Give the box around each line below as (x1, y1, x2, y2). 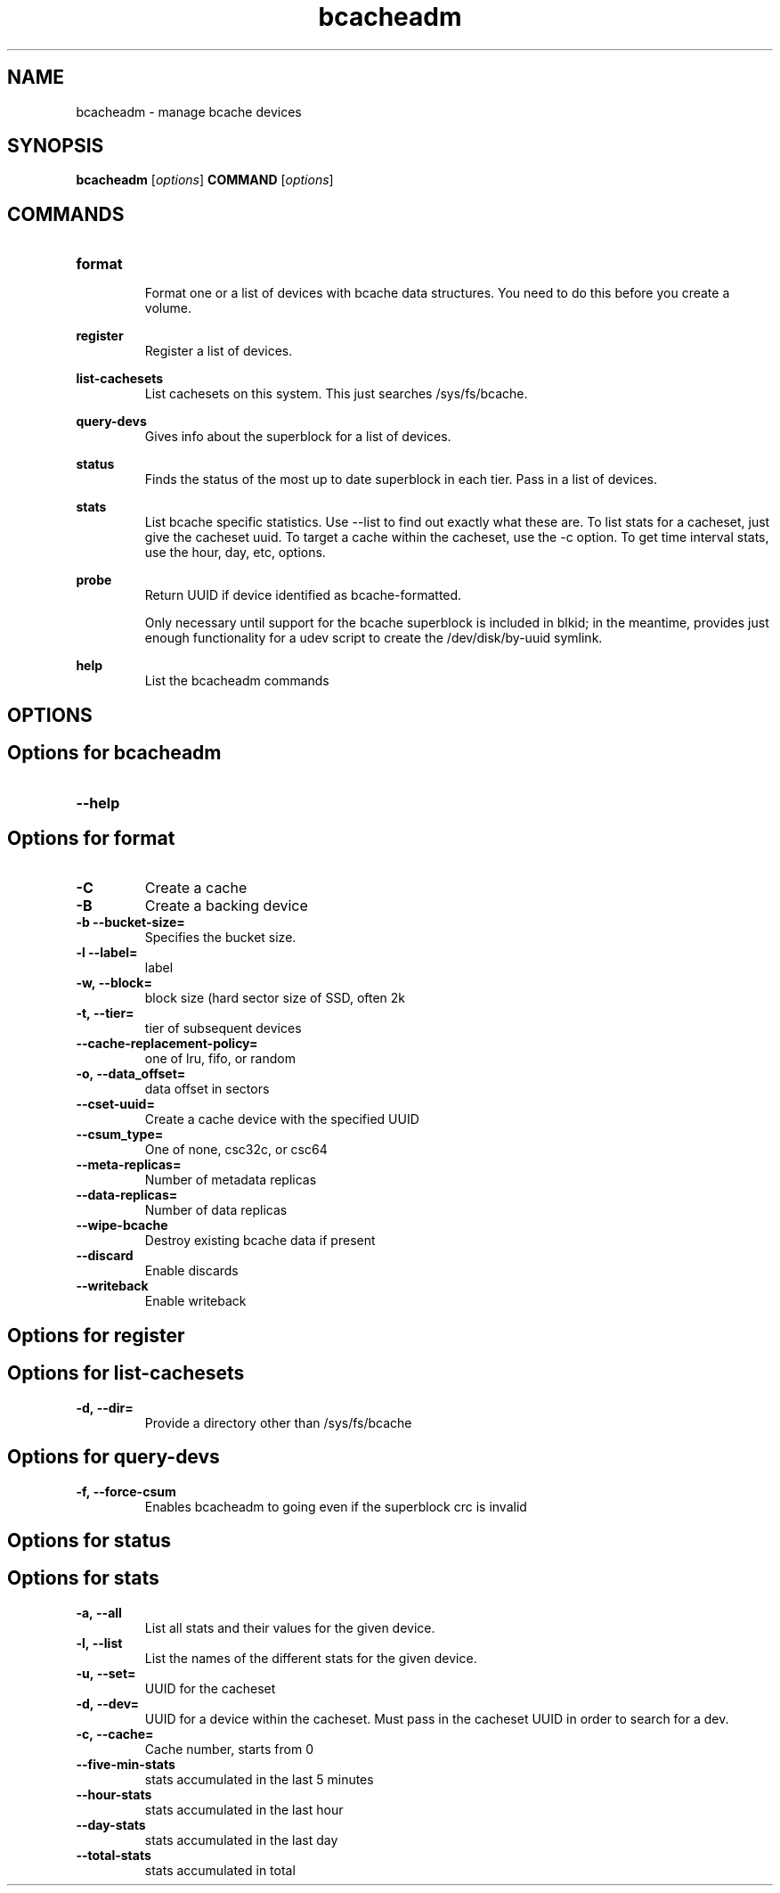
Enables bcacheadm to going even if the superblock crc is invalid (144, 1498, 527, 1514)
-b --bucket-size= (76, 914, 185, 930)
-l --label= (76, 945, 138, 961)
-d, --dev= (76, 1695, 140, 1711)
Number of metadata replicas (144, 1172, 317, 1188)
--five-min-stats (76, 1756, 175, 1772)
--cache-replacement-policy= (76, 1036, 258, 1052)
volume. (144, 300, 191, 316)
